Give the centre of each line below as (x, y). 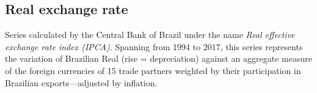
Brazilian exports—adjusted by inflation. (81, 82)
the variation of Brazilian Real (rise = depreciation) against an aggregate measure (158, 58)
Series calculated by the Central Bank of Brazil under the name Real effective (150, 35)
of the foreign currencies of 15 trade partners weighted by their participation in (153, 70)
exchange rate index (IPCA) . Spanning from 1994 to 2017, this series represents (154, 46)
